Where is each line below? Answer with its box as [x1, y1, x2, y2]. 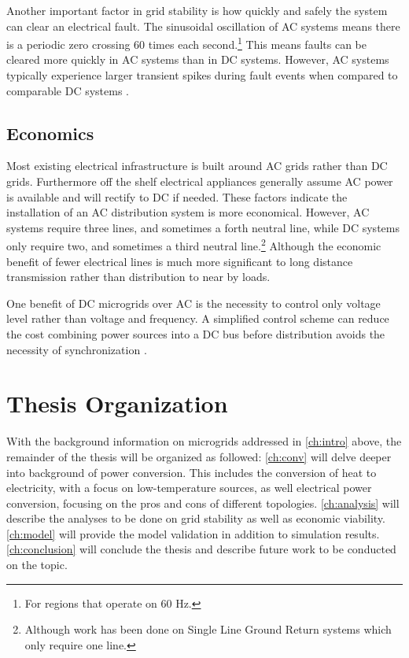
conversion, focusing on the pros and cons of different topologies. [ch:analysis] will [6, 494, 400, 511]
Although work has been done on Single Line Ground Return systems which [24, 621, 392, 638]
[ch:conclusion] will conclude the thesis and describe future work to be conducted [6, 541, 396, 557]
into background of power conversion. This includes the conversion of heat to [6, 464, 377, 480]
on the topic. [6, 556, 68, 573]
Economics [6, 120, 94, 145]
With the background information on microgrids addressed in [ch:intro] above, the [6, 433, 402, 449]
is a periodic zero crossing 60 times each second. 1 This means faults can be [6, 34, 367, 52]
